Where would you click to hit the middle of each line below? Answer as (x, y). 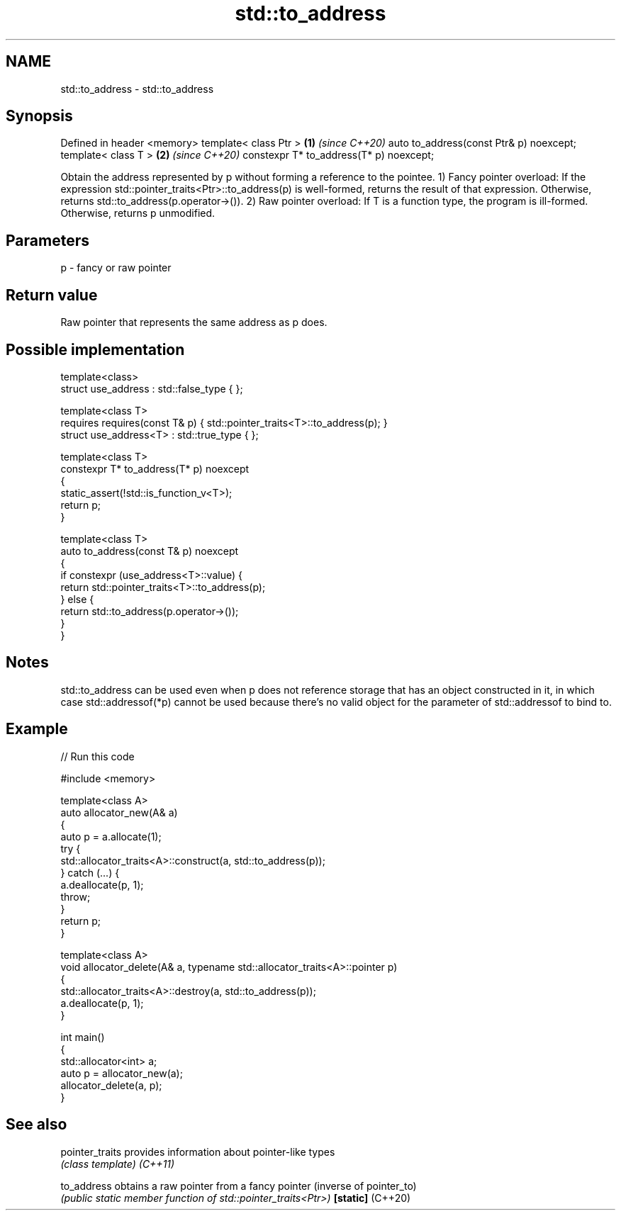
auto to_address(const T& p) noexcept (150, 551)
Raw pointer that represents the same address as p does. (194, 322)
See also (37, 1125)
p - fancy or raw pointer (116, 268)
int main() (83, 1037)
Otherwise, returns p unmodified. (138, 213)
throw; (75, 896)
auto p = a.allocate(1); (111, 836)
